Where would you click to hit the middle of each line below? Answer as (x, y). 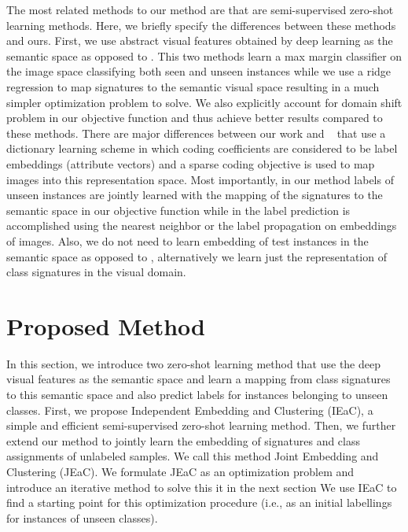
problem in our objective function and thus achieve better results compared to (195, 118)
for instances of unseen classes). (82, 517)
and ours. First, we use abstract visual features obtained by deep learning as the (200, 41)
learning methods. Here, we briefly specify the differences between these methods (201, 25)
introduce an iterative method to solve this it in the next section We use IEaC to (202, 487)
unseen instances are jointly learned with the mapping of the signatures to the (195, 195)
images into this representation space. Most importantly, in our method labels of (200, 179)
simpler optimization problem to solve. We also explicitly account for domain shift (204, 102)
